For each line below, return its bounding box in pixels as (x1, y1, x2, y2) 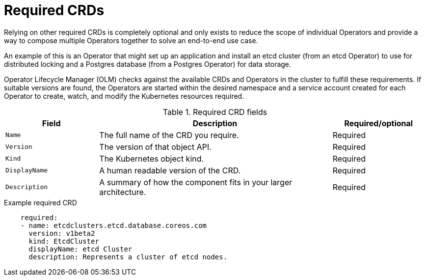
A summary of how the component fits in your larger (99, 177, 292, 187)
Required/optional (344, 118, 413, 128)
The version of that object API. (99, 141, 212, 152)
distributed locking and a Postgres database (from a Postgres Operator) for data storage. (4, 59, 292, 68)
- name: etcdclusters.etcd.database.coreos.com (20, 221, 207, 229)
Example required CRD (4, 198, 77, 207)
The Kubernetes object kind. (99, 153, 204, 164)
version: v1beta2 (28, 229, 95, 237)
